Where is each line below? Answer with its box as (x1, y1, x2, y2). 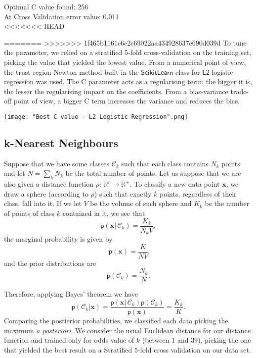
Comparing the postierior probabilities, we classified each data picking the (4, 315, 228, 326)
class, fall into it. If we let (4, 198, 82, 208)
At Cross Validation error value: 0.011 (4, 11, 119, 21)
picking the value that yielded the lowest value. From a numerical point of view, (4, 56, 246, 67)
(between (142, 335, 170, 345)
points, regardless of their (160, 188, 237, 199)
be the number (205, 198, 250, 208)
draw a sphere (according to (4, 188, 88, 199)
